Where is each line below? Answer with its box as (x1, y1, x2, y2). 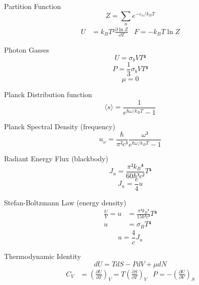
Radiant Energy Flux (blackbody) (4, 153, 108, 164)
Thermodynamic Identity (4, 250, 81, 261)
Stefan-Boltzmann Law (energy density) (4, 197, 126, 207)
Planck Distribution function (4, 89, 92, 100)
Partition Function (4, 1, 61, 11)
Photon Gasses (4, 44, 49, 55)
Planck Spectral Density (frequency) (4, 121, 115, 132)
